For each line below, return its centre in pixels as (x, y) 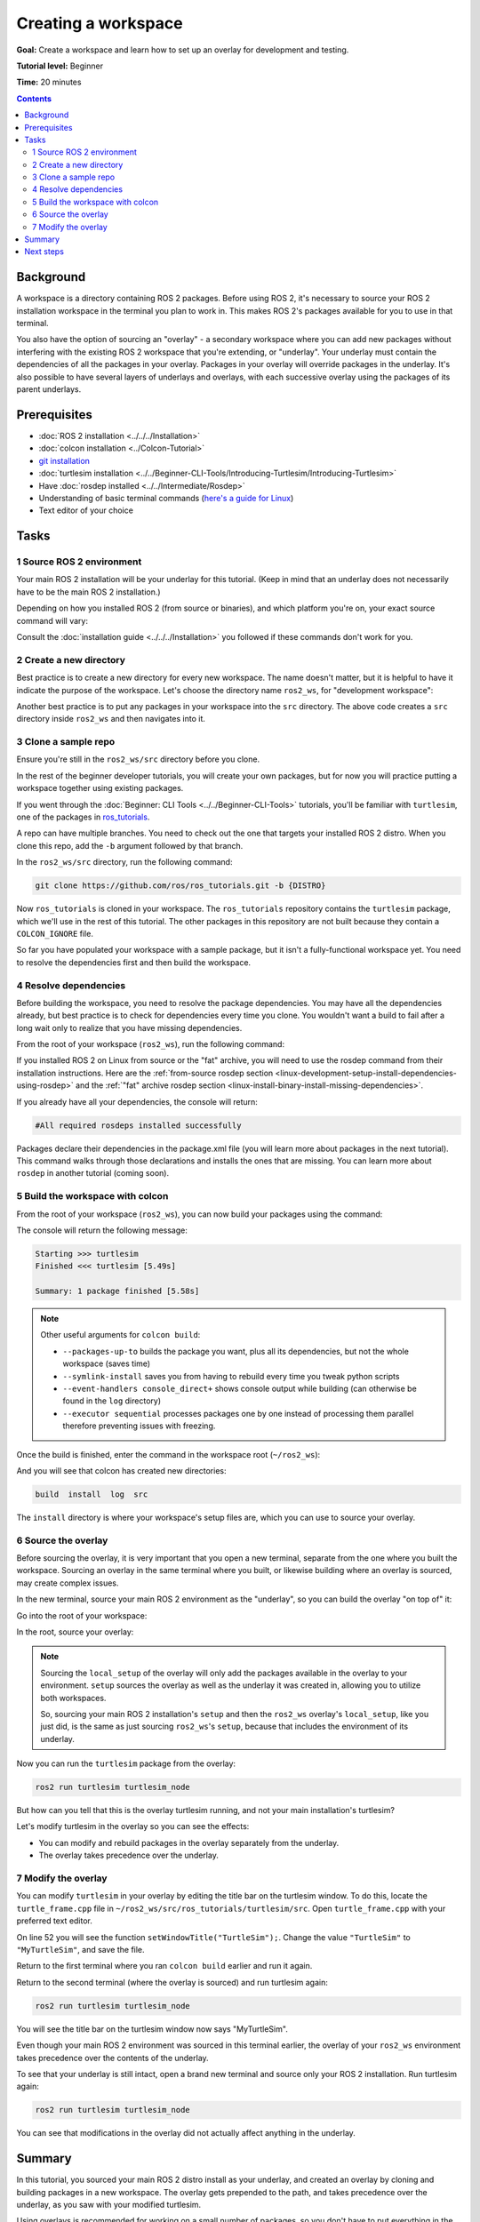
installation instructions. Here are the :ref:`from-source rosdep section (145, 1073)
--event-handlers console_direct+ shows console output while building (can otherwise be (240, 1388)
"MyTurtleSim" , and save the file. (81, 1949)
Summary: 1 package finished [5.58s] (117, 1291)
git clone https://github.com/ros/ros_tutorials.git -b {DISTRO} (180, 886)
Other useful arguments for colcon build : (120, 1335)
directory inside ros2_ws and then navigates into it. (111, 719)
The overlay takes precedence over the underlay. (129, 1855)
